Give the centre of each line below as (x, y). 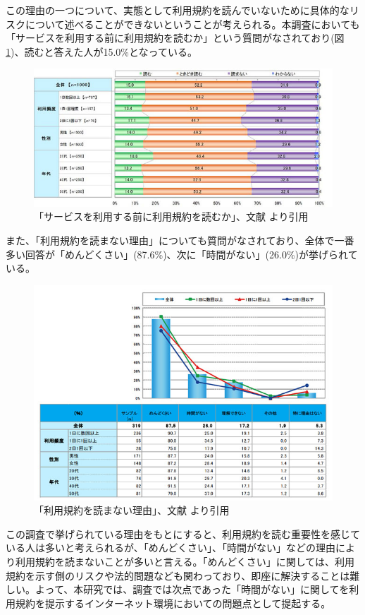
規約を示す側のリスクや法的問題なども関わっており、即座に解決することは (178, 575)
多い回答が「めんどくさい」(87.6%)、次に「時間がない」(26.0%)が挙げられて (182, 254)
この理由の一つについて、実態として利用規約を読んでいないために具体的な (178, 10)
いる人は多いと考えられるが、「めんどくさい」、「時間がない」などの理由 (171, 548)
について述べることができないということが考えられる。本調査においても (192, 24)
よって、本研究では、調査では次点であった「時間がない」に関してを (192, 589)
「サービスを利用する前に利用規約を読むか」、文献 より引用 (171, 216)
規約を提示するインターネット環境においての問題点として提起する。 (173, 603)
